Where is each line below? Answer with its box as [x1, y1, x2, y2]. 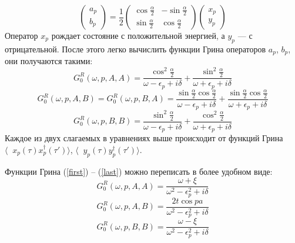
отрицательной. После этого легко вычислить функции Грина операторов [5, 42, 266, 55]
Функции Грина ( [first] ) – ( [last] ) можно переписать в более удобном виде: [5, 165, 273, 177]
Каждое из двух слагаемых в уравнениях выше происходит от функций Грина [5, 132, 283, 144]
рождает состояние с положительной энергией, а [51, 29, 225, 41]
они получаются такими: [5, 55, 93, 67]
